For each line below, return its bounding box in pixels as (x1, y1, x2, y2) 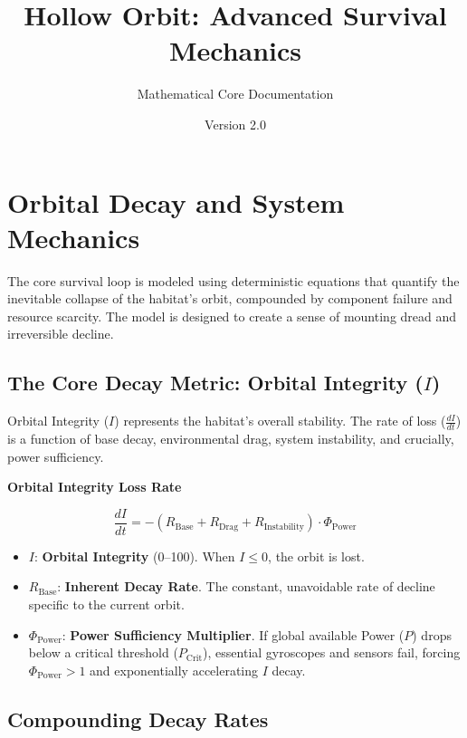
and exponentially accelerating (90, 660, 259, 679)
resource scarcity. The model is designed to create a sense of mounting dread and (7, 306, 457, 325)
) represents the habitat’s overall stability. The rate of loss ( (114, 411, 446, 430)
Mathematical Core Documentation (137, 84, 334, 103)
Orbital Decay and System (7, 183, 345, 220)
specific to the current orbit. (28, 595, 185, 614)
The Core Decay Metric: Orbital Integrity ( (7, 369, 424, 397)
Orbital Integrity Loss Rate (7, 477, 182, 496)
